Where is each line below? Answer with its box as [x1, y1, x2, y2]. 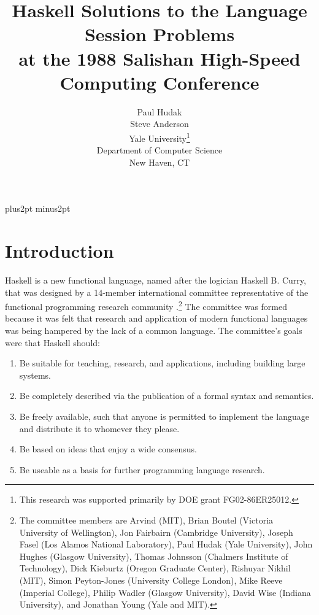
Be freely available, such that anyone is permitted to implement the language [19, 410, 309, 423]
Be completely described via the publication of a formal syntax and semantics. [19, 389, 314, 402]
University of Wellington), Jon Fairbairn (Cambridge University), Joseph [19, 525, 293, 538]
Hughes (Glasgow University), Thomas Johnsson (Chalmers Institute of [19, 549, 288, 562]
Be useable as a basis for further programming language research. [19, 463, 265, 476]
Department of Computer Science [96, 144, 223, 157]
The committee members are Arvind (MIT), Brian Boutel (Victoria [19, 514, 274, 526]
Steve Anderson [130, 117, 189, 130]
